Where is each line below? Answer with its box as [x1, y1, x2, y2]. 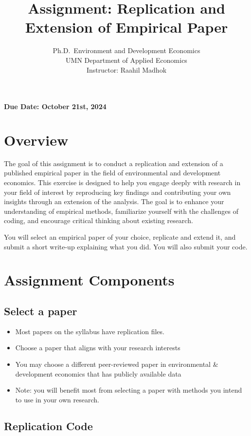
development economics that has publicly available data [15, 368, 181, 379]
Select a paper [4, 303, 77, 318]
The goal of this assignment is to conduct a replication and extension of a [4, 158, 223, 168]
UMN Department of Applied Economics [66, 55, 187, 65]
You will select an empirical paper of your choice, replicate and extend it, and [4, 231, 236, 242]
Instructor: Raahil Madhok [86, 64, 167, 75]
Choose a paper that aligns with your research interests [15, 342, 180, 353]
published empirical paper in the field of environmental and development [4, 168, 221, 178]
